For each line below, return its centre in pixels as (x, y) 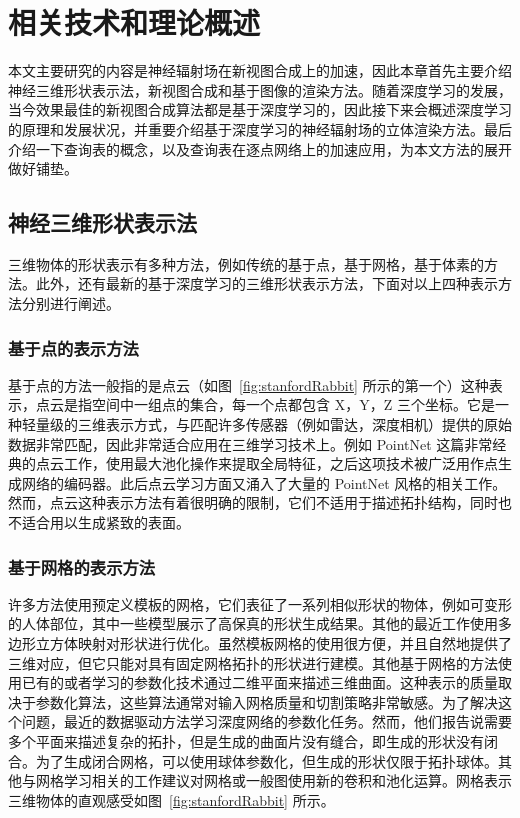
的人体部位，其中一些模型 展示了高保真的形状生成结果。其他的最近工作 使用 (253, 623)
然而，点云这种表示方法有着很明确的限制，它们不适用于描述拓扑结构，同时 (253, 502)
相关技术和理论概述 (134, 22)
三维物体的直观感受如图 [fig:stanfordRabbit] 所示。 (171, 799)
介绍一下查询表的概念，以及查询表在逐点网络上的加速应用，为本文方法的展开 (260, 148)
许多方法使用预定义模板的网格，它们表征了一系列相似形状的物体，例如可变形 (260, 603)
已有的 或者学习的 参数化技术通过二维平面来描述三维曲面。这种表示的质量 (259, 682)
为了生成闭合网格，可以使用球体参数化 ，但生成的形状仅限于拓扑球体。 (266, 760)
